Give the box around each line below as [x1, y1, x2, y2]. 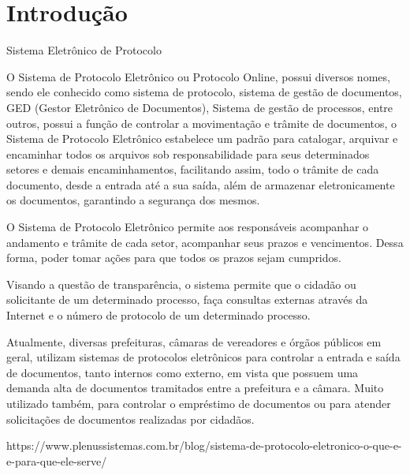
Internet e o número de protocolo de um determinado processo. [6, 307, 311, 324]
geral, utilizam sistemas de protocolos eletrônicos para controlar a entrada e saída [6, 349, 401, 365]
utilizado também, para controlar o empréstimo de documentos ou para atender [6, 395, 391, 411]
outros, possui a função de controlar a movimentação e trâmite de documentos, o [6, 114, 397, 131]
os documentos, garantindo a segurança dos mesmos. [6, 192, 260, 208]
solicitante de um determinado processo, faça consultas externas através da [6, 291, 368, 308]
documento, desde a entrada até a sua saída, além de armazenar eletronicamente [6, 176, 395, 193]
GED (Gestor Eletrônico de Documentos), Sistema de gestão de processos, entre [6, 99, 393, 115]
